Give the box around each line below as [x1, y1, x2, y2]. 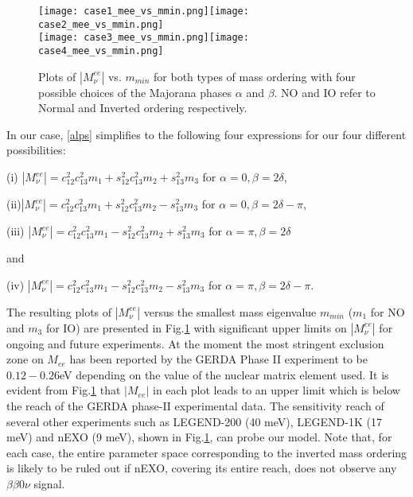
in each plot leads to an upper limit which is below [153, 382, 400, 398]
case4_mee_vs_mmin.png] [38, 45, 164, 56]
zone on [6, 351, 44, 367]
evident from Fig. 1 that [6, 382, 121, 398]
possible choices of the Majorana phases [38, 83, 232, 100]
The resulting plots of [6, 303, 112, 320]
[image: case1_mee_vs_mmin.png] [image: [38, 6, 249, 17]
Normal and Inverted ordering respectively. [38, 99, 247, 116]
